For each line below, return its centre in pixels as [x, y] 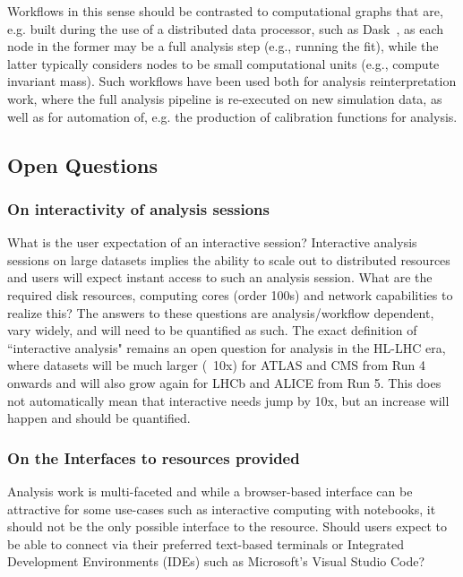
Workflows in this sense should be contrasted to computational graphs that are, [225, 11]
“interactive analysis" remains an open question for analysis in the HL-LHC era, [227, 347]
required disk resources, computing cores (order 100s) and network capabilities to [230, 294]
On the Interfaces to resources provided [154, 457]
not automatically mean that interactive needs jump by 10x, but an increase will [228, 400]
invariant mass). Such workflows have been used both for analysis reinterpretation [232, 81]
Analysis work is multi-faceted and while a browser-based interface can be [210, 491]
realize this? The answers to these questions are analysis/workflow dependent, [221, 312]
